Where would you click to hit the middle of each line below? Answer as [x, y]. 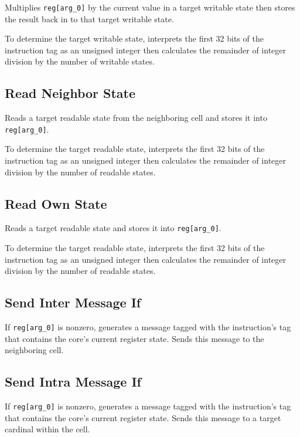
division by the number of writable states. [80, 61]
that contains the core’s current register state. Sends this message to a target [143, 417]
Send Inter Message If [73, 302]
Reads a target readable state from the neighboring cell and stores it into [136, 118]
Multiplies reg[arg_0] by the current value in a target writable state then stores [150, 7]
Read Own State [56, 203]
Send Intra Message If [73, 382]
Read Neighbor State [70, 93]
